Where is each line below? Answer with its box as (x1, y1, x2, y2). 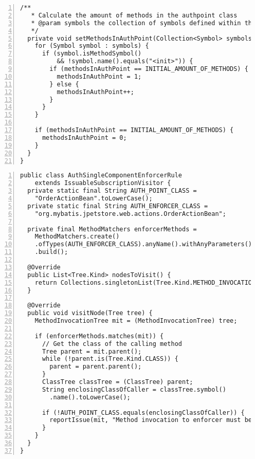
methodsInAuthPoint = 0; (42, 134, 127, 141)
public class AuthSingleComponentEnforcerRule (20, 172, 182, 179)
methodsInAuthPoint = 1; (57, 72, 142, 80)
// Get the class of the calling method (42, 340, 182, 347)
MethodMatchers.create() (34, 233, 120, 241)
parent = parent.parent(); (49, 363, 142, 371)
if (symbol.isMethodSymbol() (42, 50, 142, 58)
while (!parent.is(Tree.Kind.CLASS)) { (42, 355, 178, 363)
